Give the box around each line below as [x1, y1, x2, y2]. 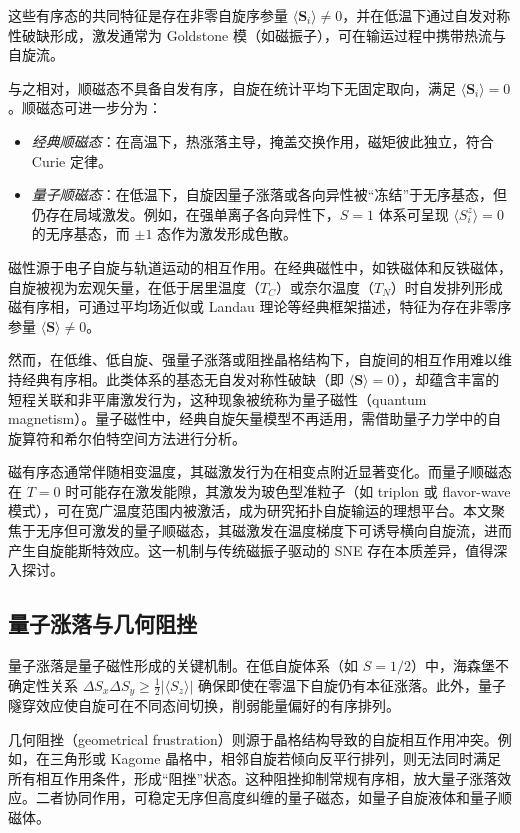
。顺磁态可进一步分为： [8, 97, 162, 118]
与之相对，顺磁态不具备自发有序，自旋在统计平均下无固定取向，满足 [8, 77, 456, 98]
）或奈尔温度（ [275, 276, 374, 297]
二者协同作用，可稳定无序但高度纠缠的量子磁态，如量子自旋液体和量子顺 [35, 787, 512, 808]
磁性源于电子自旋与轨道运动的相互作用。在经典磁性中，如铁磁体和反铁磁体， [8, 256, 512, 277]
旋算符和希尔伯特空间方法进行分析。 [8, 427, 246, 448]
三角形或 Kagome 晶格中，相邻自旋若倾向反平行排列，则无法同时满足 [49, 748, 502, 769]
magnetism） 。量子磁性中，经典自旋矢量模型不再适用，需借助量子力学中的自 [8, 408, 502, 429]
